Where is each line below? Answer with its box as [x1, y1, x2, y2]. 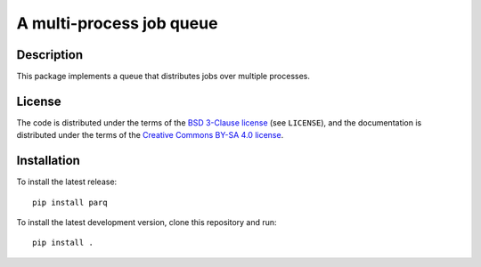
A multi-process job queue [16, 13, 218, 33]
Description [16, 47, 84, 62]
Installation [16, 153, 80, 168]
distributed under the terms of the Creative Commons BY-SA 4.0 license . [16, 130, 284, 141]
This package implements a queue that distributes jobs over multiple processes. [16, 71, 311, 82]
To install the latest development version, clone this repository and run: [16, 217, 277, 228]
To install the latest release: [16, 176, 118, 187]
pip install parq [32, 197, 108, 207]
